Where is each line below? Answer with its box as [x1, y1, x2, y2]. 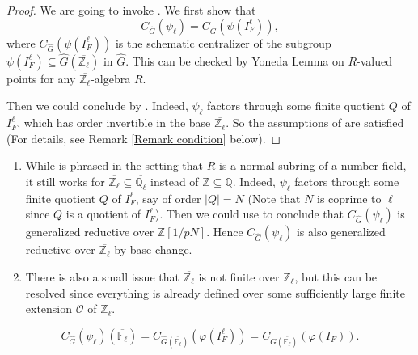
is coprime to [317, 189, 382, 206]
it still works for [25, 172, 105, 189]
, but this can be [294, 268, 378, 285]
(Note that [247, 189, 301, 206]
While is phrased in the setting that [25, 157, 204, 174]
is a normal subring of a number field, [219, 157, 407, 174]
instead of [150, 172, 199, 189]
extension [25, 300, 73, 317]
